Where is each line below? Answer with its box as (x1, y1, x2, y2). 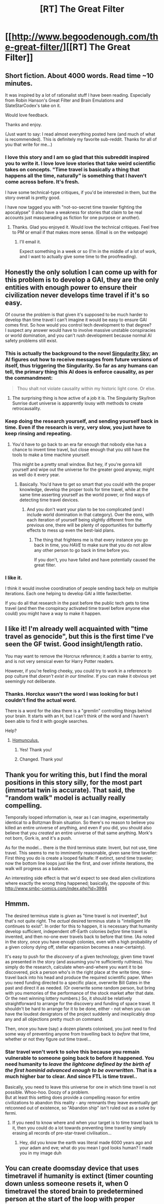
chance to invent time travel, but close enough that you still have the (12, 446, 150, 452)
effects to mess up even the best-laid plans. (26, 527, 115, 533)
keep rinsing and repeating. (5, 430, 72, 437)
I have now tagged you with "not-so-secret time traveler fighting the (5, 204, 143, 210)
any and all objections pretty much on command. (5, 1016, 103, 1022)
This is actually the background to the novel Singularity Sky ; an (5, 350, 158, 357)
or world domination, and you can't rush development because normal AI (5, 332, 152, 338)
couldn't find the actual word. (5, 696, 77, 703)
